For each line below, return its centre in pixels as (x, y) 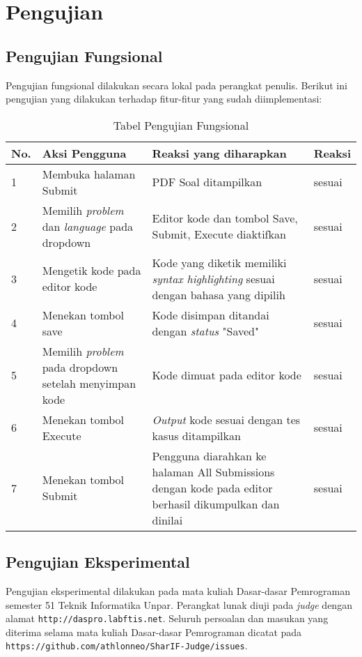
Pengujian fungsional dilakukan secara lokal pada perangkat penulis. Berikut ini (176, 85)
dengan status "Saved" (205, 331)
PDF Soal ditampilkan (207, 182)
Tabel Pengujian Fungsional (181, 125)
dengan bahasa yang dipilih (219, 294)
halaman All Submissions (213, 471)
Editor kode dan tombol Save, (225, 218)
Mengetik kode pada (92, 271)
